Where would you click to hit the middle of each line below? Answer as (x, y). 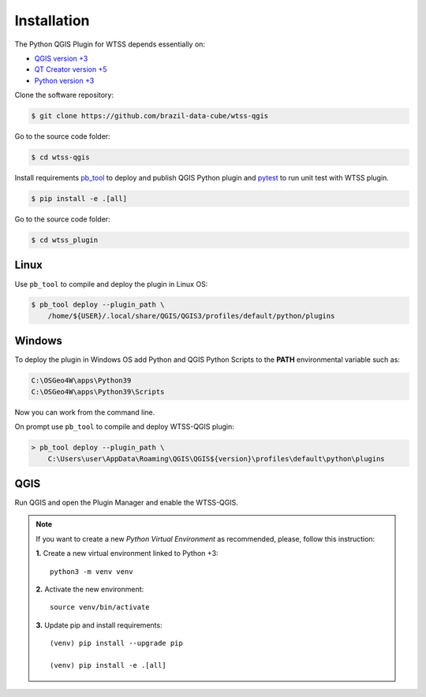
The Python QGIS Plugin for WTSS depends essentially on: (110, 44)
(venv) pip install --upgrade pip (116, 643)
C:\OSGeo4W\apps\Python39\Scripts (98, 391)
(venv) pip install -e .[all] (108, 665)
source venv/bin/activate (100, 608)
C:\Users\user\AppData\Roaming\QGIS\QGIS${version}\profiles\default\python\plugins (217, 458)
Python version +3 (64, 80)
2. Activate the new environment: (90, 589)
